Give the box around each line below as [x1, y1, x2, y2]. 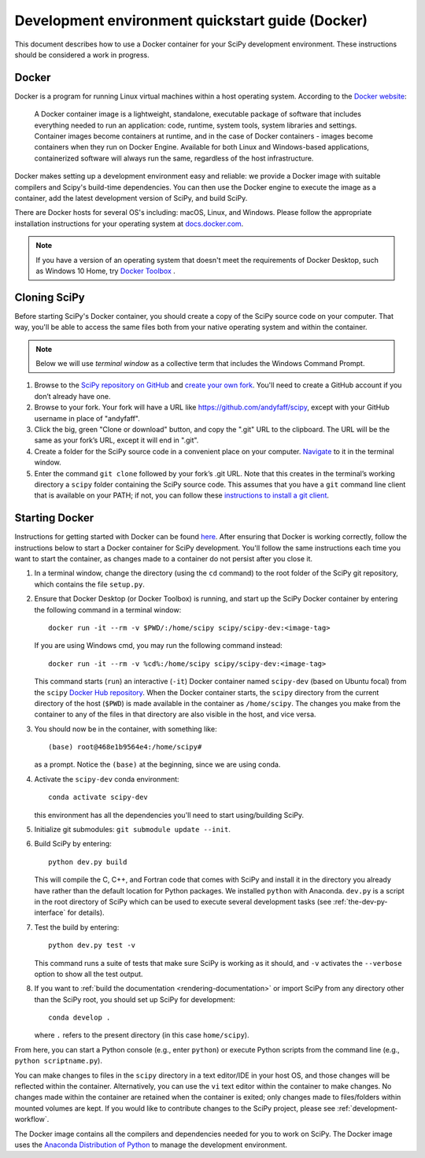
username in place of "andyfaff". [34, 413, 141, 423]
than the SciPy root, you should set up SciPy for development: [34, 994, 236, 1004]
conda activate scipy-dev [48, 793, 149, 802]
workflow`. [14, 1115, 50, 1124]
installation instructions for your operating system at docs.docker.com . [14, 219, 244, 228]
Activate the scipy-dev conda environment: [34, 774, 180, 783]
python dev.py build [48, 857, 128, 866]
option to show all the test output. [34, 969, 143, 979]
